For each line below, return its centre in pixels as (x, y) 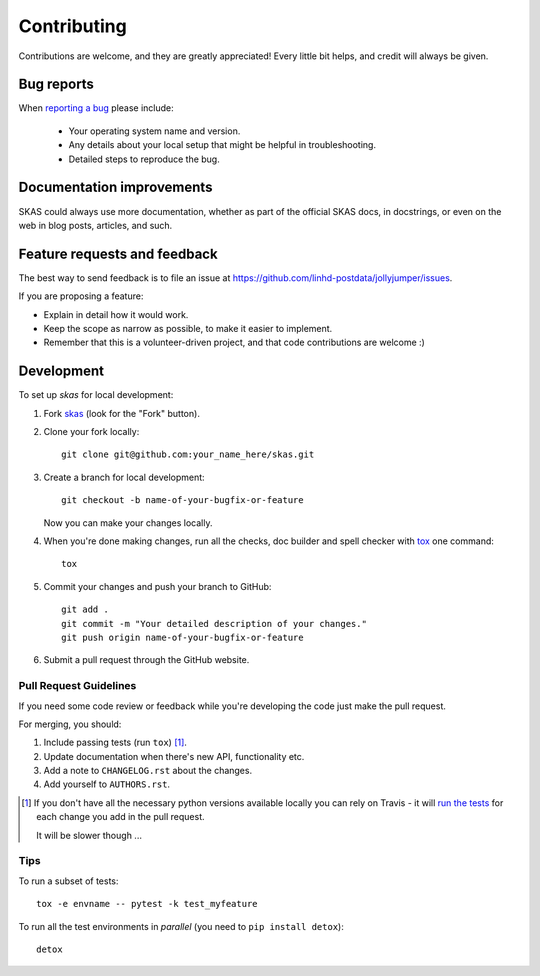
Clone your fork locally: (91, 432)
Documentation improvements (115, 187)
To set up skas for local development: (96, 395)
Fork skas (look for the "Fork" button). (121, 413)
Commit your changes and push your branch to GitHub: (157, 586)
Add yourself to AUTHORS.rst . (106, 784)
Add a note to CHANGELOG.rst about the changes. (148, 771)
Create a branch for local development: (124, 477)
